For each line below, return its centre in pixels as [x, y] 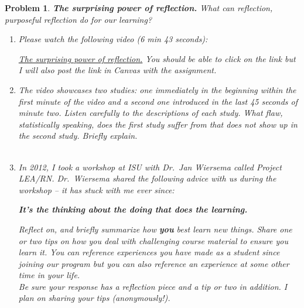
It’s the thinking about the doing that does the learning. [133, 209]
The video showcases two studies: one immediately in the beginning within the [157, 89]
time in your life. [49, 275]
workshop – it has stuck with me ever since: [96, 189]
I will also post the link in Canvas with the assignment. [117, 70]
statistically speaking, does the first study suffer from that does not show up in [158, 124]
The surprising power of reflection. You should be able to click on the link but [157, 58]
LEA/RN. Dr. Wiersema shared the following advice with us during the [147, 178]
